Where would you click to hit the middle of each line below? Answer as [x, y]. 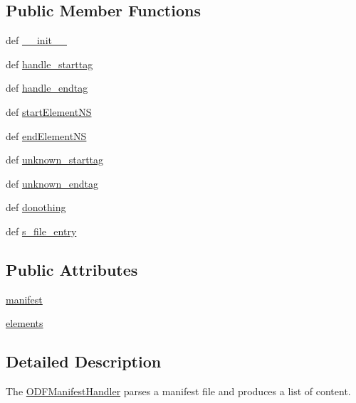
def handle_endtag [47, 88]
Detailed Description [84, 361]
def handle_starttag [49, 64]
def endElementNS [46, 135]
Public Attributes [72, 269]
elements [25, 323]
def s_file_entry [41, 231]
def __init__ [36, 40]
